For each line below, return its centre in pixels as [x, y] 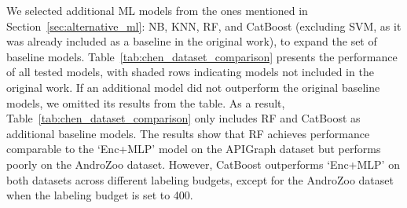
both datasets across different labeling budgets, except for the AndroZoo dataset [200, 179]
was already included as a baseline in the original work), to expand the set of [192, 41]
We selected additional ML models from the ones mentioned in [157, 10]
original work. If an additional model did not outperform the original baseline [193, 87]
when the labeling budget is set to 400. [100, 195]
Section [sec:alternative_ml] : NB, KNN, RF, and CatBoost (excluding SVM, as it [204, 26]
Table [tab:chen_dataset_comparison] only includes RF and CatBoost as [183, 118]
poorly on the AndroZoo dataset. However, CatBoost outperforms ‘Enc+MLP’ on [203, 164]
